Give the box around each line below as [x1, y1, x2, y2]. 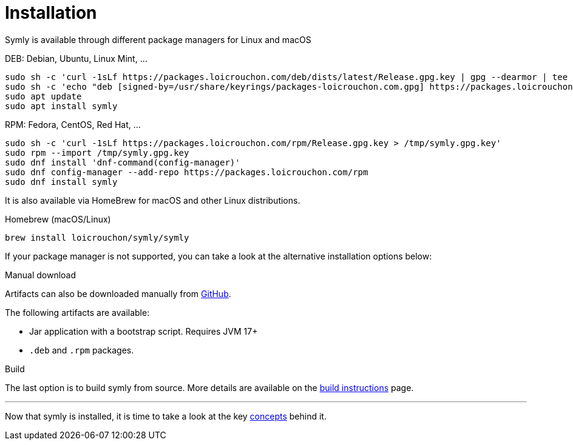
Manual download [5, 269, 76, 280]
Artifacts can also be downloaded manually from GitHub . [5, 288, 231, 299]
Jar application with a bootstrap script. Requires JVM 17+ [29, 326, 258, 336]
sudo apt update [5, 91, 82, 101]
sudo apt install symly [5, 101, 118, 111]
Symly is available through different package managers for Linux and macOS [5, 34, 311, 45]
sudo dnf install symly [5, 176, 118, 187]
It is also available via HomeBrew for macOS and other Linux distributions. [5, 195, 300, 206]
